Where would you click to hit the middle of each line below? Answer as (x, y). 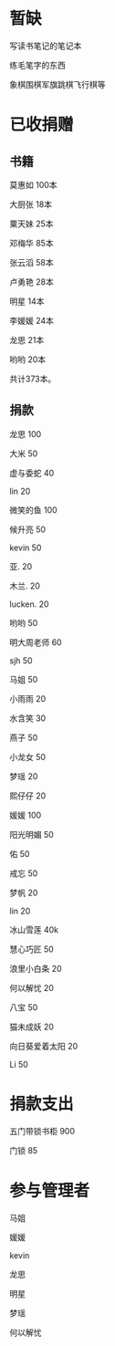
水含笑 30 (28, 718)
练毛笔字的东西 (37, 65)
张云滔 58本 (31, 262)
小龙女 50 (28, 756)
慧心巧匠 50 (32, 949)
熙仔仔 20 (28, 796)
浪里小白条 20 (36, 968)
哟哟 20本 (28, 359)
